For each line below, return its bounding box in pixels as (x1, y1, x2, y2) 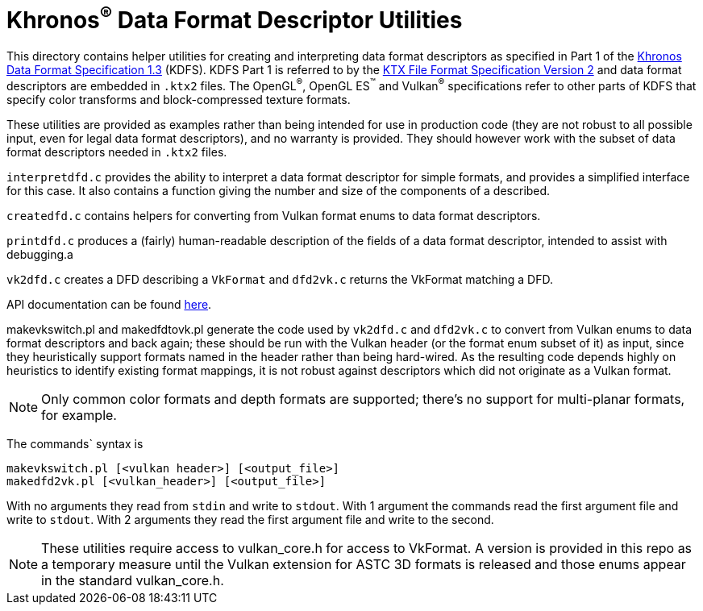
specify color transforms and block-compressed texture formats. (6, 92, 351, 106)
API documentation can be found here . (6, 297, 212, 311)
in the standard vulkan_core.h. (41, 572, 224, 588)
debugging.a (6, 247, 73, 261)
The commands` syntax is (6, 436, 144, 451)
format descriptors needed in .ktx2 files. (6, 144, 227, 159)
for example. (41, 406, 117, 423)
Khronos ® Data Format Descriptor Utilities (6, 2, 463, 35)
